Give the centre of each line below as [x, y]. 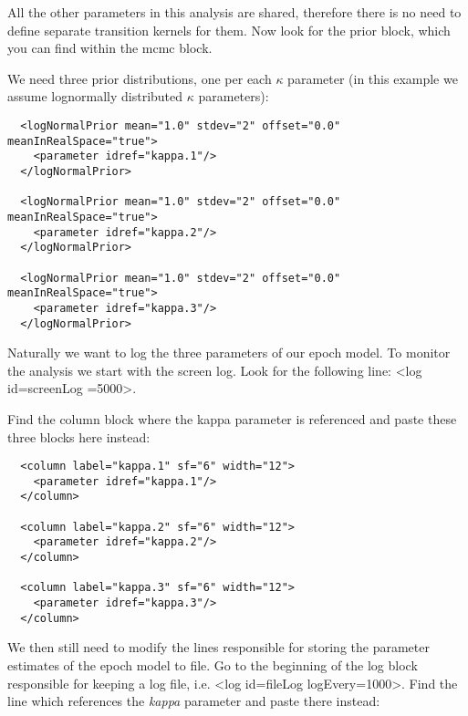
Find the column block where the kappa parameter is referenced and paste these [232, 418]
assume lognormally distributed [95, 96]
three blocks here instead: [79, 436]
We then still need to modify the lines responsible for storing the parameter [218, 647]
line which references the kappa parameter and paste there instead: [194, 701]
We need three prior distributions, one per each [140, 78]
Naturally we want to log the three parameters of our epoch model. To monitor [229, 353]
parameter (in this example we [373, 78]
